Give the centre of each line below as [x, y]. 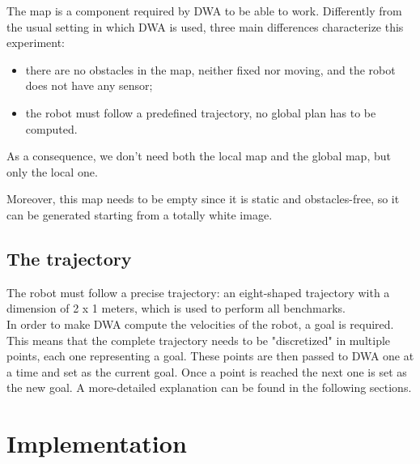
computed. [51, 128]
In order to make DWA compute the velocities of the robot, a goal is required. [200, 324]
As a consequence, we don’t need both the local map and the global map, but [199, 156]
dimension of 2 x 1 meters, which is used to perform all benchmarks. [176, 308]
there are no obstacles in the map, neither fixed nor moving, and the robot [210, 69]
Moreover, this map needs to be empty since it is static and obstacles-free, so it [203, 199]
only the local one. [52, 171]
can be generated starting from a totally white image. [140, 214]
